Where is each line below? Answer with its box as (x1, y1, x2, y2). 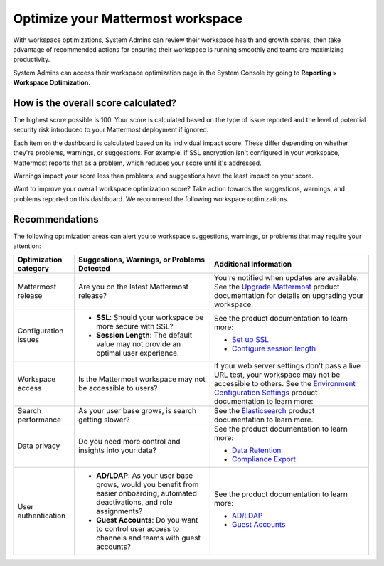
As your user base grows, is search (78, 406, 197, 416)
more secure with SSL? (96, 321, 174, 331)
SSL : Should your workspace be (96, 313, 204, 323)
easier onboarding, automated (96, 488, 197, 498)
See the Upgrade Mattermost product (213, 282, 340, 292)
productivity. (13, 55, 50, 64)
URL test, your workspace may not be (213, 370, 341, 380)
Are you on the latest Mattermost (78, 282, 188, 292)
